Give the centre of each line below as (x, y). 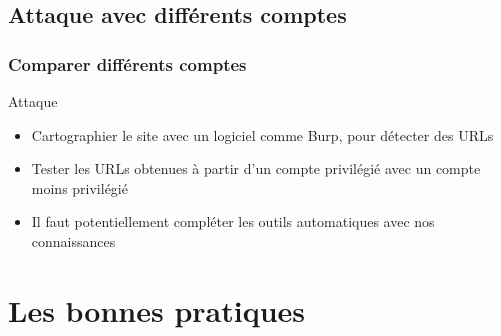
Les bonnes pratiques (157, 309)
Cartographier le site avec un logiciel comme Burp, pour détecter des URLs (262, 134)
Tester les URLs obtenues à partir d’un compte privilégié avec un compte (256, 168)
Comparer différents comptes (127, 63)
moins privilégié (79, 187)
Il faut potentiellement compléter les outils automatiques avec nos (233, 221)
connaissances (73, 240)
